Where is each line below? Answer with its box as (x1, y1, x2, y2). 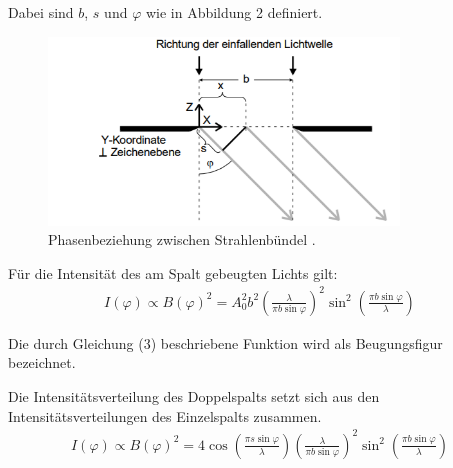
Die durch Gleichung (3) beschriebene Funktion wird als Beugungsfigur (8, 332, 443, 353)
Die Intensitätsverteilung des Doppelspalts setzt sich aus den (8, 386, 380, 407)
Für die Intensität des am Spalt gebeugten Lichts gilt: (8, 262, 338, 283)
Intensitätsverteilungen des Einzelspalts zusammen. (8, 405, 322, 426)
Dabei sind (8, 2, 74, 22)
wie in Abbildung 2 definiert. (145, 2, 323, 22)
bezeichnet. (8, 352, 76, 373)
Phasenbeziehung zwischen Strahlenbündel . (48, 229, 316, 250)
